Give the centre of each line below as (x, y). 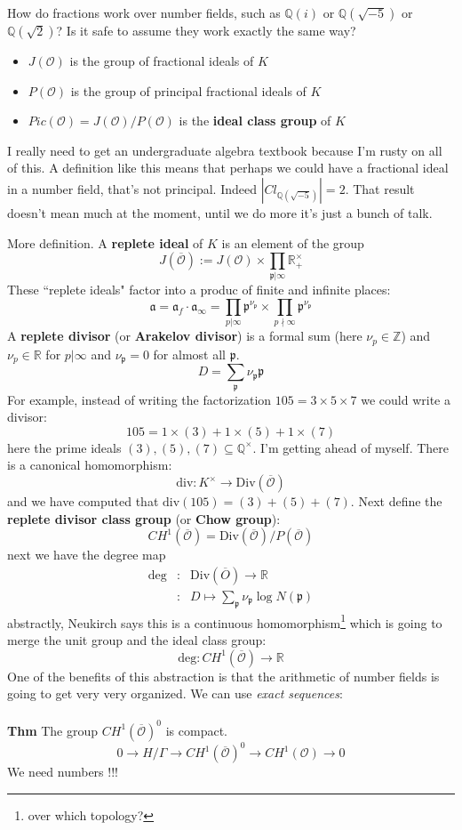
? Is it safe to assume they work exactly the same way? (206, 30)
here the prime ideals (64, 447)
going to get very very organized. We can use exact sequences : (175, 693)
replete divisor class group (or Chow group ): (144, 518)
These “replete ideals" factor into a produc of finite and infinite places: (199, 290)
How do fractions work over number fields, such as (144, 12)
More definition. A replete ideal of (105, 242)
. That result (380, 188)
